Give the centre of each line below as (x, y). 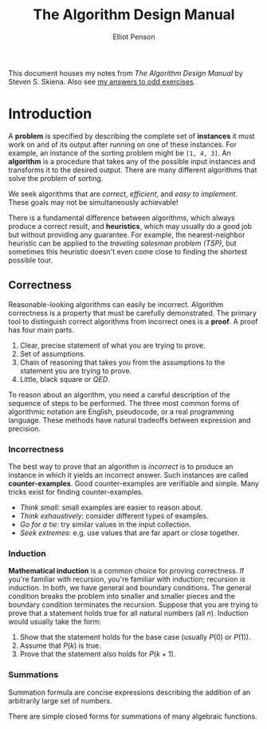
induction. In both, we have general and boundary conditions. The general (130, 588)
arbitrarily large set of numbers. (60, 700)
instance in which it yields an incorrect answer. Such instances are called (128, 475)
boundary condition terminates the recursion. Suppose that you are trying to (133, 605)
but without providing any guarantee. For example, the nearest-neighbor (127, 234)
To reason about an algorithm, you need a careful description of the (119, 394)
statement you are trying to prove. (76, 370)
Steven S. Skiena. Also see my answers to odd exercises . (102, 81)
